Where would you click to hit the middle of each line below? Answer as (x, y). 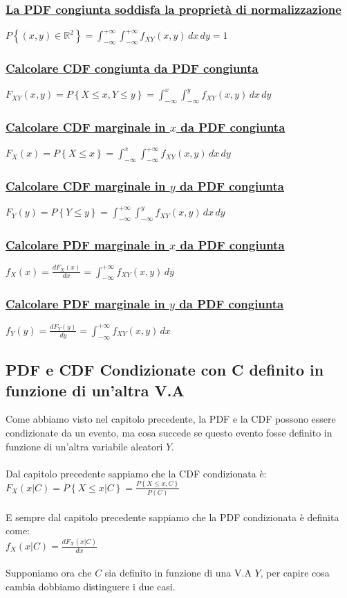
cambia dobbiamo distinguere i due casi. (91, 587)
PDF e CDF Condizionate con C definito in (165, 370)
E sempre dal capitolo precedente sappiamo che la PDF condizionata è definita (172, 517)
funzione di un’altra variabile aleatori (84, 446)
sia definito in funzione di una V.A (178, 573)
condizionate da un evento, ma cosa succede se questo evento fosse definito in (169, 432)
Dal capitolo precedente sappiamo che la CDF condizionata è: (136, 473)
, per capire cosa (295, 573)
